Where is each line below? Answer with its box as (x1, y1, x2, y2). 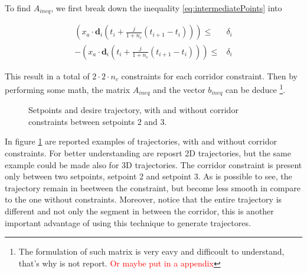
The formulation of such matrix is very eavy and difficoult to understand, (18, 245, 285, 258)
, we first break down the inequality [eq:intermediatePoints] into (51, 2, 282, 14)
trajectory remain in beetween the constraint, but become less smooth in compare (5, 181, 301, 194)
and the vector (152, 83, 205, 95)
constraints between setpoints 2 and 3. (28, 115, 167, 127)
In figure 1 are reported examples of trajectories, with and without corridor (5, 135, 277, 147)
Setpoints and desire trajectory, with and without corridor (28, 104, 239, 116)
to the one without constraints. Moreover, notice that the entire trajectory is (5, 193, 282, 205)
